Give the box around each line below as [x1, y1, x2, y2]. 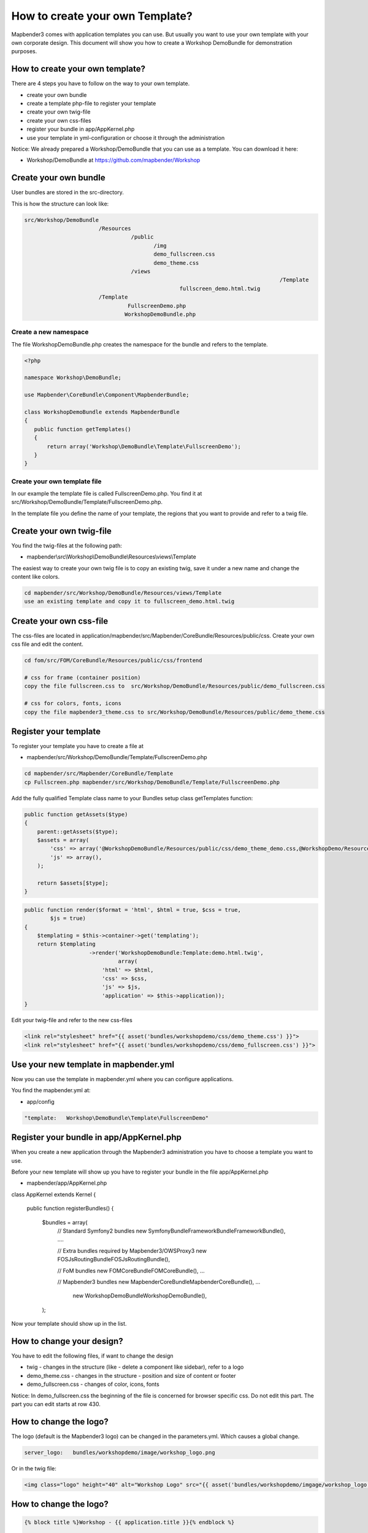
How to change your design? [11, 1336, 123, 1346]
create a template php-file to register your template [26, 100, 156, 107]
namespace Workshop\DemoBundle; [24, 374, 122, 381]
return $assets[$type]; [37, 879, 109, 886]
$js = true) [50, 915, 86, 922]
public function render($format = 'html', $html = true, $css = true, [24, 906, 242, 913]
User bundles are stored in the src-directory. [11, 189, 124, 196]
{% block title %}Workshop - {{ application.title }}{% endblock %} [24, 1519, 235, 1526]
